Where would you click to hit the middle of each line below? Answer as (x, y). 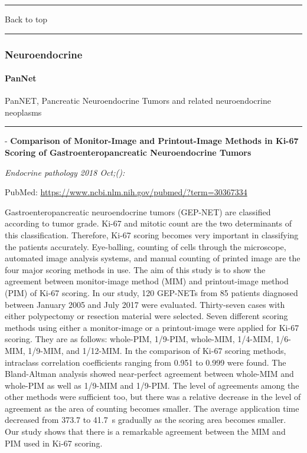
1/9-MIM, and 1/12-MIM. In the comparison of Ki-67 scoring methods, (157, 350)
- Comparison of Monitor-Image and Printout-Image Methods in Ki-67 (152, 141)
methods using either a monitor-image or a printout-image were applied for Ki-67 (152, 327)
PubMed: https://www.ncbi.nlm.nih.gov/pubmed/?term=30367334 (126, 192)
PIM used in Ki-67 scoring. (54, 443)
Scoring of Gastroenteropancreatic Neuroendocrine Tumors (128, 152)
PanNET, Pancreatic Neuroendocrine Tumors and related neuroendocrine (138, 101)
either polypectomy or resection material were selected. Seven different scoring (146, 316)
